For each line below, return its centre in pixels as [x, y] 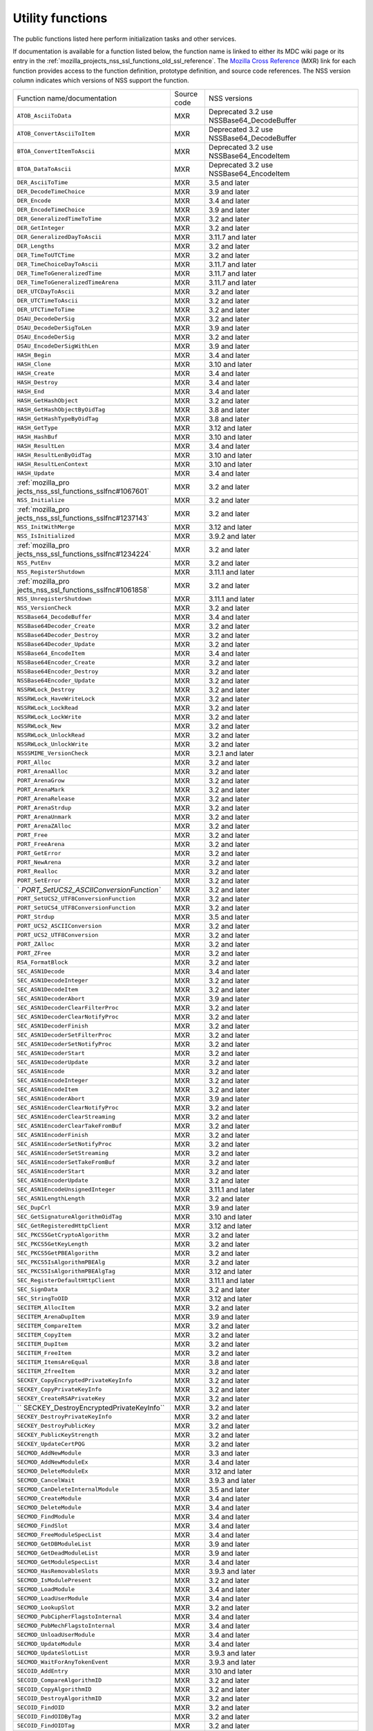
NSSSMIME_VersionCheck [53, 753]
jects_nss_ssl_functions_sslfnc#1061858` [83, 590]
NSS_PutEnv [34, 563]
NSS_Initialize [41, 500]
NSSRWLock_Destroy [46, 690]
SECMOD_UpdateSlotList [53, 1653]
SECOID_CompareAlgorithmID [59, 1680]
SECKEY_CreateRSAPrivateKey [61, 1399]
